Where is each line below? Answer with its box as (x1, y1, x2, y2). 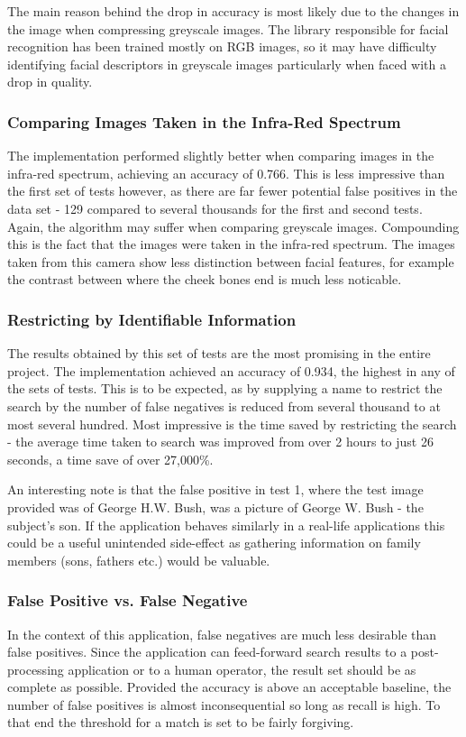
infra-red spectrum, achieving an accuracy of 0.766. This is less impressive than (7, 163, 445, 182)
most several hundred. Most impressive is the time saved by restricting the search (7, 414, 457, 433)
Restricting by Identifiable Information (7, 308, 297, 330)
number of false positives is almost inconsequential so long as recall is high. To (7, 695, 441, 714)
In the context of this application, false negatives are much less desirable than (7, 624, 437, 643)
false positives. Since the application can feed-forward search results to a (7, 642, 407, 661)
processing (7, 659, 64, 678)
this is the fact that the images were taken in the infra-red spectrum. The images (7, 235, 455, 253)
